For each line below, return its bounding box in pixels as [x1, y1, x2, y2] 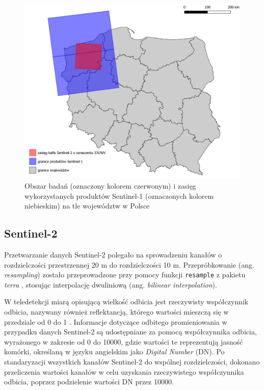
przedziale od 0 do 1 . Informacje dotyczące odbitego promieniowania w [4, 316, 227, 327]
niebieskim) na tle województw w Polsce [24, 200, 150, 211]
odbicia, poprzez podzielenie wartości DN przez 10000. [4, 376, 174, 387]
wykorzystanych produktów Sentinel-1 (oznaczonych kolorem [24, 190, 214, 201]
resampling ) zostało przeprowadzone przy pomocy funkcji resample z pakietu [4, 269, 246, 280]
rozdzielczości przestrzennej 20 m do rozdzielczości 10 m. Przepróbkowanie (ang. [4, 259, 254, 270]
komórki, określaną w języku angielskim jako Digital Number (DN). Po [4, 346, 225, 357]
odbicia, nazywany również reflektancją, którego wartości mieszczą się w [4, 306, 229, 317]
